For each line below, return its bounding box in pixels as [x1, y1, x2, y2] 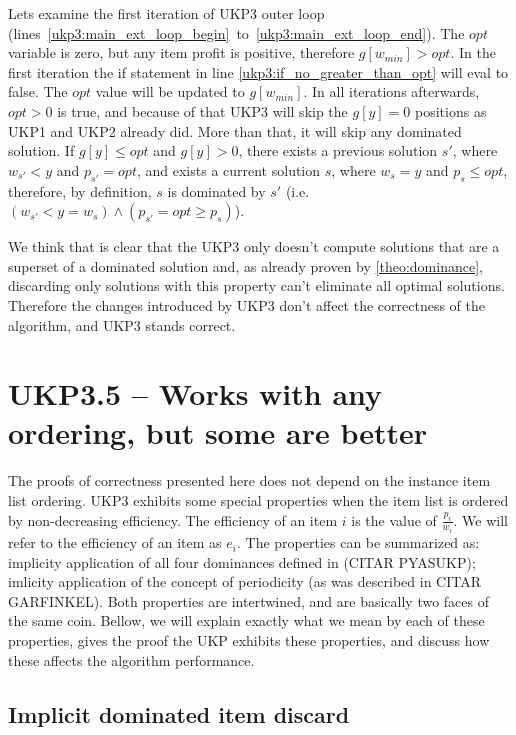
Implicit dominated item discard [8, 698, 350, 729]
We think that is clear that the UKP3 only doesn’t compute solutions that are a [8, 236, 500, 257]
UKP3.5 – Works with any [8, 373, 383, 414]
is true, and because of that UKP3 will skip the [57, 100, 348, 121]
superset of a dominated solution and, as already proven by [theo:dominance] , [8, 255, 483, 276]
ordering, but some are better [8, 412, 428, 453]
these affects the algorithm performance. [8, 649, 255, 670]
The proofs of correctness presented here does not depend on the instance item [8, 470, 491, 491]
